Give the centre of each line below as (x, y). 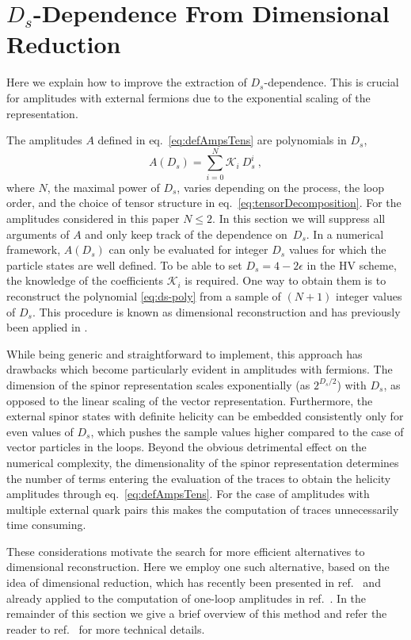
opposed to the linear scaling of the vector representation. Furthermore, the (190, 400)
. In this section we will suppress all (299, 218)
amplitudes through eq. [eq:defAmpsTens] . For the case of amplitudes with (188, 494)
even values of (40, 431)
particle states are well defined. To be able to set (124, 264)
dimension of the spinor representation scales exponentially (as (158, 384)
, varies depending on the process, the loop (281, 187)
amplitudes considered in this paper (93, 218)
